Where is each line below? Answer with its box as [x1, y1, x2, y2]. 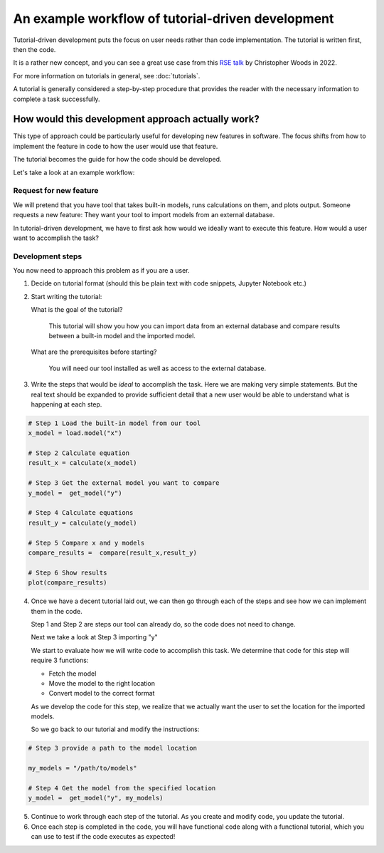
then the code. [13, 45, 56, 53]
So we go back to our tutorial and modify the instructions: [31, 725, 200, 733]
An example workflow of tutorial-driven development [13, 11, 334, 26]
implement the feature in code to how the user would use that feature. [13, 142, 218, 150]
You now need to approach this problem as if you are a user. [13, 266, 190, 275]
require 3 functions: [31, 656, 89, 665]
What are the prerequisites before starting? [31, 347, 157, 356]
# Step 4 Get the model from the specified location [28, 784, 216, 792]
